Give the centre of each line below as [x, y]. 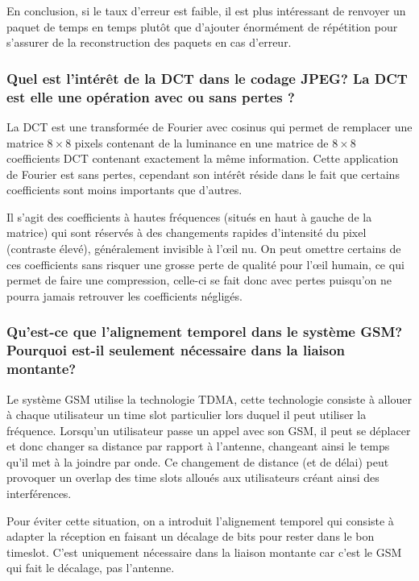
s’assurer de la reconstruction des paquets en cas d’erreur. [149, 42]
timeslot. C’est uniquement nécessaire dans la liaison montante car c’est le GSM [204, 552]
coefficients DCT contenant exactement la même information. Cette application [203, 158]
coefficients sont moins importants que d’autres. [124, 190]
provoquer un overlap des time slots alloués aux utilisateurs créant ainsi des [193, 477]
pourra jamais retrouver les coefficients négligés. [124, 295]
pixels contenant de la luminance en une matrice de [201, 142]
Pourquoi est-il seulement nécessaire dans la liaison [176, 350]
